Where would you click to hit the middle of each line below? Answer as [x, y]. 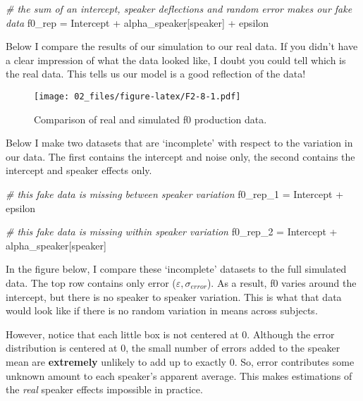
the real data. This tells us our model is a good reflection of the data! [156, 74]
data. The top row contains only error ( [91, 282]
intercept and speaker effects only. [79, 170]
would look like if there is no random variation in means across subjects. [162, 310]
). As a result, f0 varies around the [282, 282]
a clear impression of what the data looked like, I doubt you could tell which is [176, 60]
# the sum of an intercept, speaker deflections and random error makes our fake [179, 8]
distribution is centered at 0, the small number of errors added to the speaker [173, 348]
